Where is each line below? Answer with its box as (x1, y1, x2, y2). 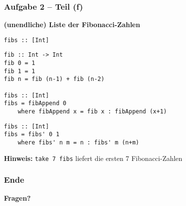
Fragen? (4, 192, 31, 203)
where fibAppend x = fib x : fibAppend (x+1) (17, 108, 167, 115)
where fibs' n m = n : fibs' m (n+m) (17, 139, 139, 146)
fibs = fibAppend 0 (4, 100, 66, 107)
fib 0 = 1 (4, 60, 35, 67)
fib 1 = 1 (4, 67, 35, 75)
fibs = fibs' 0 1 (4, 131, 60, 138)
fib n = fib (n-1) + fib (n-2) (4, 76, 105, 83)
